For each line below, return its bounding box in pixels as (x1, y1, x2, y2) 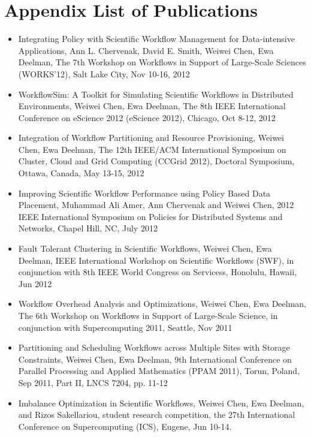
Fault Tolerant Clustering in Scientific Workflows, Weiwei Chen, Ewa (18, 242, 272, 255)
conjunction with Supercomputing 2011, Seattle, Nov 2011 (18, 321, 233, 333)
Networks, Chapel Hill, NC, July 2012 (18, 222, 158, 234)
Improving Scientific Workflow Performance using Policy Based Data (18, 186, 271, 199)
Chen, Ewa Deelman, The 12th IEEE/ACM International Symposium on (18, 143, 286, 155)
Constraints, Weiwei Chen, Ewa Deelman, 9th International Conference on (18, 352, 292, 365)
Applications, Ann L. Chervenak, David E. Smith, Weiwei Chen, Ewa (18, 44, 274, 56)
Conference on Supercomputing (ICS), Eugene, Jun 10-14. (18, 420, 232, 432)
